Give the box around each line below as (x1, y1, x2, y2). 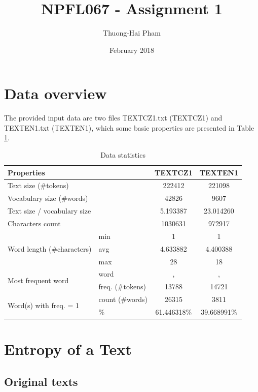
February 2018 (109, 44, 154, 55)
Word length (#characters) (8, 243, 92, 254)
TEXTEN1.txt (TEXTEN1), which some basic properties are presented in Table (4, 122, 254, 133)
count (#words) (98, 294, 148, 305)
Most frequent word (8, 275, 69, 285)
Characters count (8, 218, 61, 228)
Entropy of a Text (4, 339, 132, 359)
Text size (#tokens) (8, 180, 69, 191)
